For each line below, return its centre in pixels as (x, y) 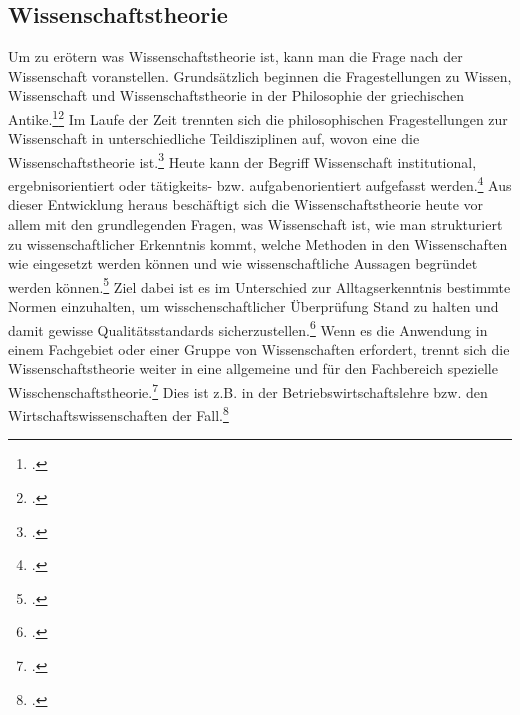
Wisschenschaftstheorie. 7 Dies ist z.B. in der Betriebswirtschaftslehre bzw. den (248, 390)
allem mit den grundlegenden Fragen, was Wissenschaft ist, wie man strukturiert (255, 223)
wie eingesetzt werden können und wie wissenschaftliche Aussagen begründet (243, 263)
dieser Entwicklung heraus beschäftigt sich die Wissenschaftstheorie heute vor (246, 204)
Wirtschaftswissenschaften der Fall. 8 (118, 413)
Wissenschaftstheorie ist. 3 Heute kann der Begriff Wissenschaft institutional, (242, 160)
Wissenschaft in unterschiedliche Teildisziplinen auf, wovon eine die (214, 138)
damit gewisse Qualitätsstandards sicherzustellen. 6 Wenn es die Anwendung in (248, 328)
